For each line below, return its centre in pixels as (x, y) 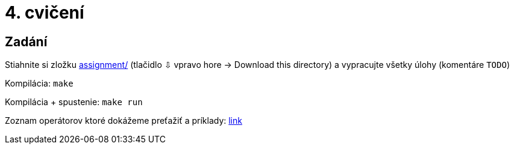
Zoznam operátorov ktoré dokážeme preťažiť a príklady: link (124, 121)
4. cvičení (45, 13)
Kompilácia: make (39, 84)
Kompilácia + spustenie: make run (74, 102)
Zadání (26, 41)
